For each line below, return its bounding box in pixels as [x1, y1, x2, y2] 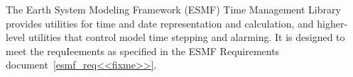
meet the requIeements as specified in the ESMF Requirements [6, 43, 280, 58]
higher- [317, 16, 348, 30]
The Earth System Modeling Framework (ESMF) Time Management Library [6, 2, 341, 16]
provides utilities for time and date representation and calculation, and [6, 16, 314, 30]
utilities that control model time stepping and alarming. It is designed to [28, 30, 345, 45]
